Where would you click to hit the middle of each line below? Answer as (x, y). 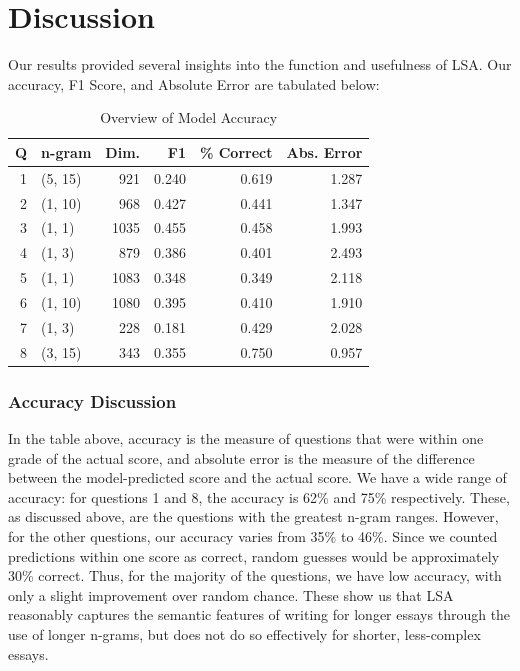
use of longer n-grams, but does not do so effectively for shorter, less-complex (244, 633)
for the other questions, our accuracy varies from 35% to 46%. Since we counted (253, 535)
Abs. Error (324, 151)
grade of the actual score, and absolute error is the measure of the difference (241, 457)
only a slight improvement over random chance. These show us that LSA (231, 594)
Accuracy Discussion (92, 400)
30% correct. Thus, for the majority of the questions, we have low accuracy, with (255, 575)
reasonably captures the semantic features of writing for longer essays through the (259, 614)
